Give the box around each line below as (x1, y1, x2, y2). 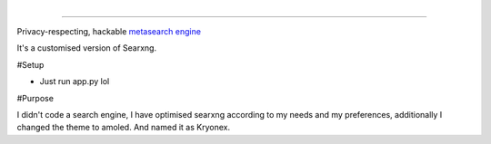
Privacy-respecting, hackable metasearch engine (16, 26, 202, 36)
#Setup (16, 59, 45, 70)
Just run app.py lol (39, 76, 110, 87)
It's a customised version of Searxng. (16, 43, 157, 53)
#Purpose (16, 92, 55, 103)
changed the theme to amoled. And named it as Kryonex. (16, 122, 231, 133)
